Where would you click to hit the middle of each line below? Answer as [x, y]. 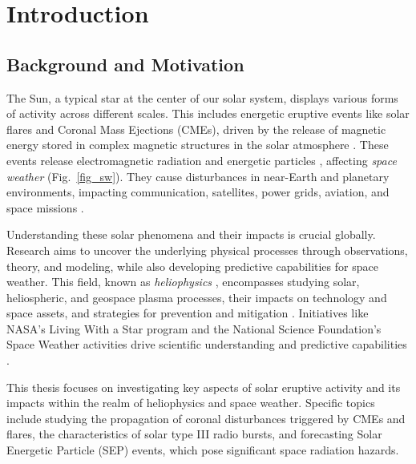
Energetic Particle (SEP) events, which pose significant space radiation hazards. [203, 450]
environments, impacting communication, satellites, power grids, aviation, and [198, 192]
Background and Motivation [125, 64]
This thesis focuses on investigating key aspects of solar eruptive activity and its [204, 387]
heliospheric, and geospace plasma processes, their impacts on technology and [197, 297]
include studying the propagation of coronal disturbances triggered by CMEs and [206, 418]
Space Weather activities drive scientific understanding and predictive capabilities [207, 344]
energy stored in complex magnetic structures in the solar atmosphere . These [198, 145]
